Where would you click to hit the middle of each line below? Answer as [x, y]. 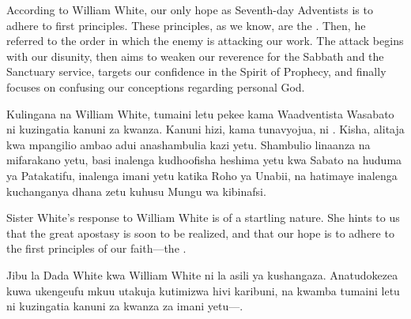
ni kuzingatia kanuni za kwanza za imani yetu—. [125, 306]
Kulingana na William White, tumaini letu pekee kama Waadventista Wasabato [200, 113]
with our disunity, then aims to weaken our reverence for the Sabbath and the [195, 56]
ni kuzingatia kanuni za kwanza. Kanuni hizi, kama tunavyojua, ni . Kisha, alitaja [205, 129]
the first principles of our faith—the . [96, 248]
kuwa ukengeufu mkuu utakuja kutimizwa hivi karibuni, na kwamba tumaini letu [203, 290]
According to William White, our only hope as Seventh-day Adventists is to [190, 9]
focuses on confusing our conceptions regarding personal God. [156, 86]
